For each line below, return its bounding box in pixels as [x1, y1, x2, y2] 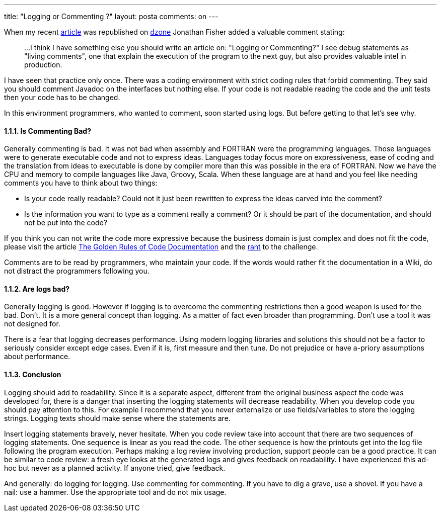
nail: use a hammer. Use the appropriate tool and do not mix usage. [4, 487, 227, 496]
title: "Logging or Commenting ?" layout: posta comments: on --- [4, 12, 218, 21]
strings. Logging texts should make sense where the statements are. [4, 413, 231, 422]
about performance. [4, 352, 70, 361]
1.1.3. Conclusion [4, 370, 61, 379]
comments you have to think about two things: [4, 179, 158, 188]
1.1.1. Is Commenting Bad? [4, 126, 91, 135]
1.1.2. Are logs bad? [4, 284, 70, 293]
